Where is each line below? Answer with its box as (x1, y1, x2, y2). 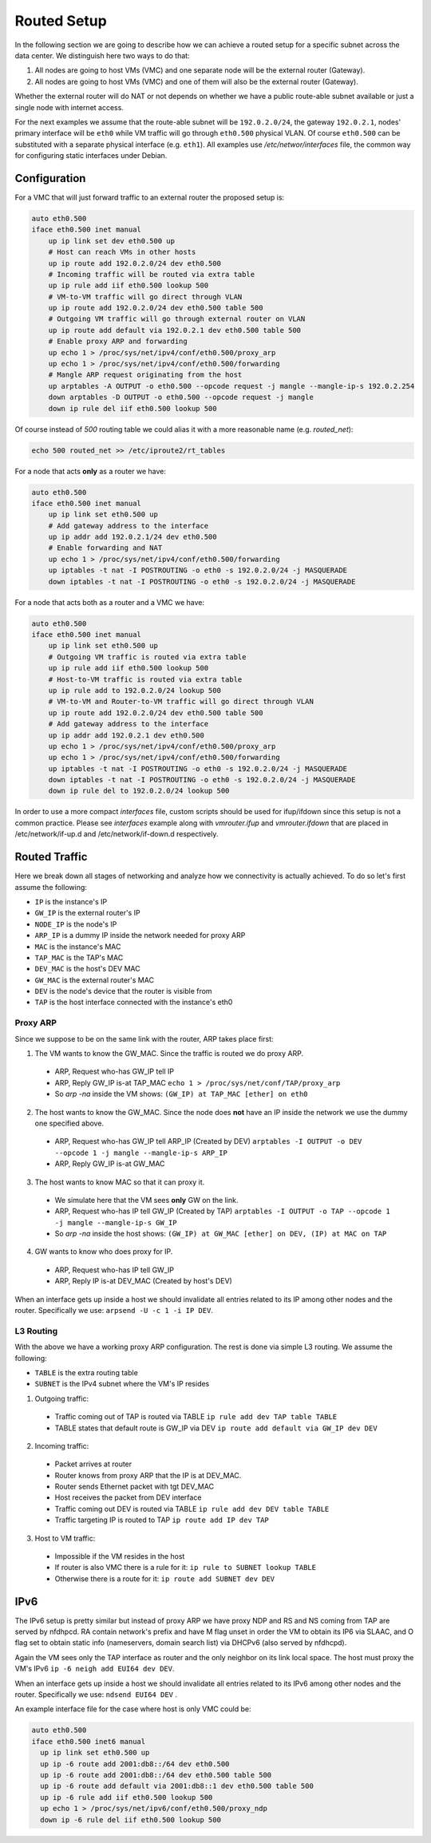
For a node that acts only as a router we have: (14, 466, 167, 476)
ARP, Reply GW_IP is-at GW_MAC (54, 1159, 165, 1169)
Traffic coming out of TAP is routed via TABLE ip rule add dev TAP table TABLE (54, 1412, 338, 1422)
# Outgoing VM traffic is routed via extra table (48, 652, 247, 662)
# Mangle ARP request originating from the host (48, 370, 243, 379)
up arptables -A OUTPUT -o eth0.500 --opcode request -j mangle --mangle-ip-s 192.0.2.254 (48, 382, 415, 390)
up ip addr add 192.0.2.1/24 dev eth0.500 (48, 532, 217, 542)
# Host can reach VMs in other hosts (48, 247, 196, 257)
